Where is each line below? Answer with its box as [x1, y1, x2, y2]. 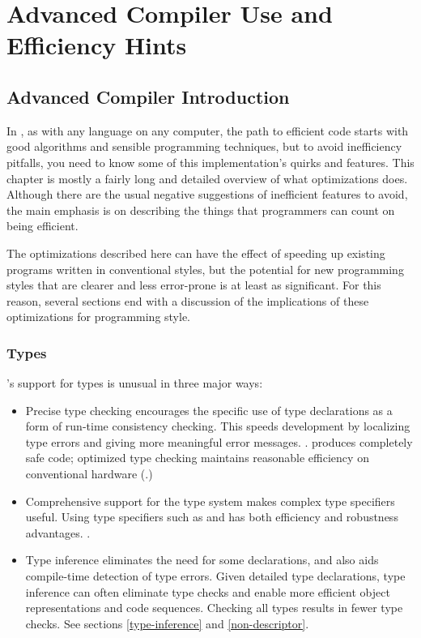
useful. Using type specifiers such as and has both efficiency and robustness [25, 508, 398, 525]
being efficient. [6, 217, 79, 234]
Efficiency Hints [6, 28, 187, 62]
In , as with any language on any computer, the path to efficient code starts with [6, 122, 409, 139]
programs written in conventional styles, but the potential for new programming [6, 260, 404, 277]
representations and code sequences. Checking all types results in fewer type [25, 599, 403, 616]
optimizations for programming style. [6, 308, 191, 325]
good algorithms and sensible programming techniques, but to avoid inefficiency [6, 138, 402, 155]
